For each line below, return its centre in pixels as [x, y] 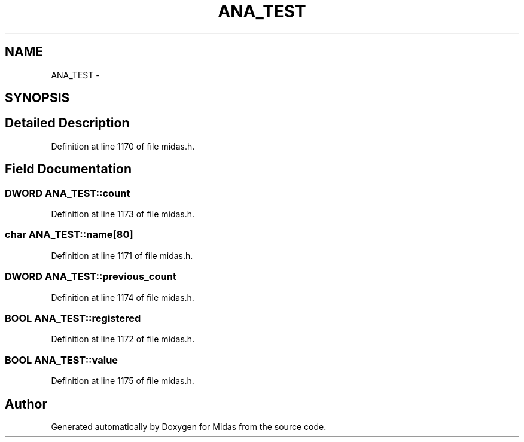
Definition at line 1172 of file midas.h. [123, 339]
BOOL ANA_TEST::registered [73, 318]
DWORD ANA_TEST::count [68, 193]
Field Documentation [68, 169]
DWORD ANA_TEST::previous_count [91, 277]
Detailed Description [67, 123]
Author [26, 404]
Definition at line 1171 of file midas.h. [122, 255]
